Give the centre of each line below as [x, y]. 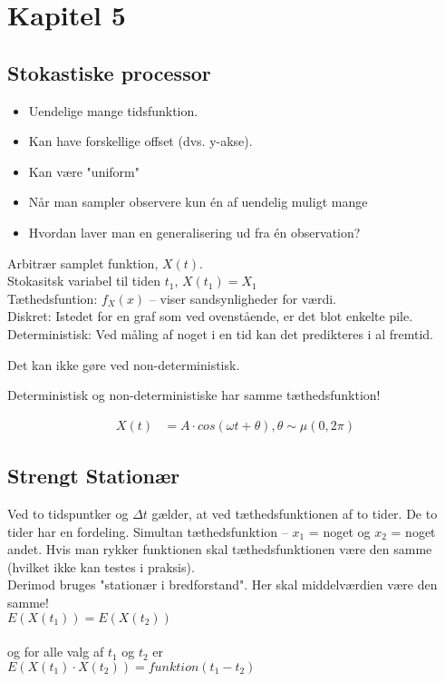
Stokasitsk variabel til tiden [84, 281]
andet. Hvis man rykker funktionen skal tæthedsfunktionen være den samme [220, 549]
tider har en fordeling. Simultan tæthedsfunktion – [148, 531]
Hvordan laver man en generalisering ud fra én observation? [194, 232]
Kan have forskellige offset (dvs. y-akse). [140, 141]
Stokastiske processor [109, 72]
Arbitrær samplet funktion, [83, 263]
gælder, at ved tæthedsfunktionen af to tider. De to [295, 513]
